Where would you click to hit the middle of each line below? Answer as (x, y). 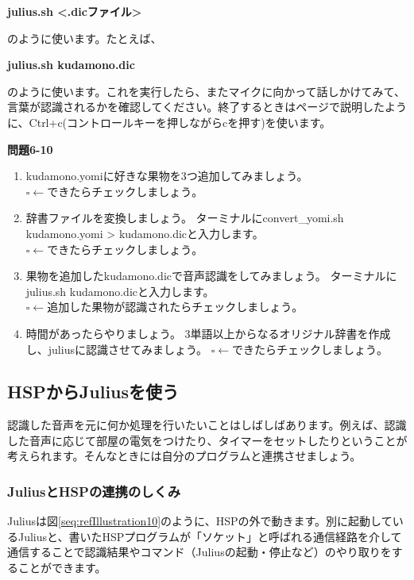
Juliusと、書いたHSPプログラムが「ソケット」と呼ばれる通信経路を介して (210, 536)
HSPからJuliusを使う (93, 392)
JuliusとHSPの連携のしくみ (94, 491)
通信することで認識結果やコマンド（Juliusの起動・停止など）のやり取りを (199, 552)
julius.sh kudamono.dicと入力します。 (120, 291)
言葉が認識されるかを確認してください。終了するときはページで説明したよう (207, 107)
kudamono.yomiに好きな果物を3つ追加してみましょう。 (167, 176)
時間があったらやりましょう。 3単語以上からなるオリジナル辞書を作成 (208, 333)
